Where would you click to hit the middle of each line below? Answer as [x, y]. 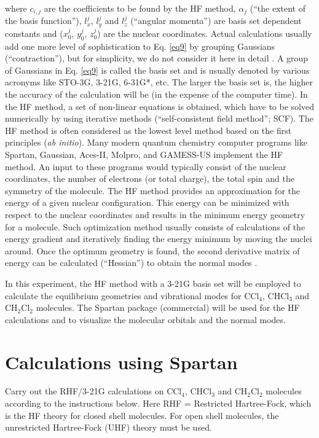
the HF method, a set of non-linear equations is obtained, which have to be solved [159, 106]
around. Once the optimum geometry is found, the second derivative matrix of [152, 250]
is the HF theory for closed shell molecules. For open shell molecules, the [142, 415]
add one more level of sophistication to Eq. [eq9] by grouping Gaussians [140, 46]
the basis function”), [43, 21]
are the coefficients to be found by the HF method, [140, 8]
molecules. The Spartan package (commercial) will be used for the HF [168, 307]
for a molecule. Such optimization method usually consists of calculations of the [155, 226]
